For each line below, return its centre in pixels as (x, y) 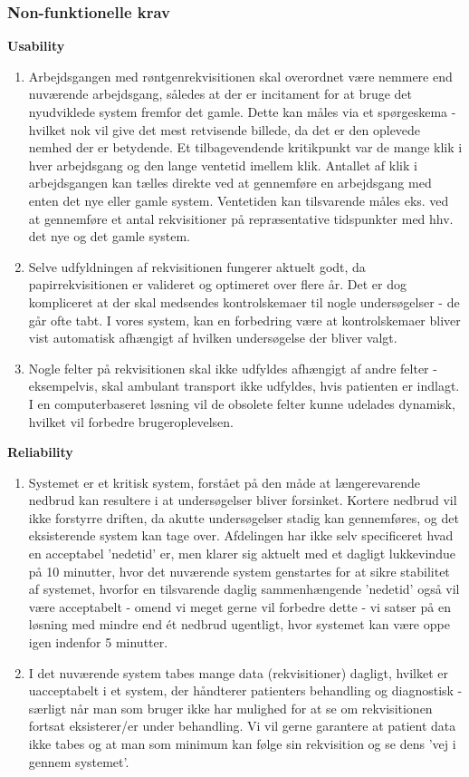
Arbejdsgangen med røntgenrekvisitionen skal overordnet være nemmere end (240, 76)
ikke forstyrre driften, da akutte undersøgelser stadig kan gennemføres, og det (244, 517)
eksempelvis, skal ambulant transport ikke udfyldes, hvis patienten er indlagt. (244, 386)
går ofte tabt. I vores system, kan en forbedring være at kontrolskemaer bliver (244, 320)
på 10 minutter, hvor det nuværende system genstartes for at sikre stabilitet (239, 571)
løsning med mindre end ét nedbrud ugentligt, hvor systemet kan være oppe (239, 624)
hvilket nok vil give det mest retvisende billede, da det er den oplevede (225, 129)
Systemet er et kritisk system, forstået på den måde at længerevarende (224, 482)
